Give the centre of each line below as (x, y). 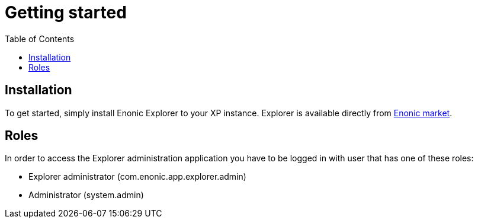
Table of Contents (40, 39)
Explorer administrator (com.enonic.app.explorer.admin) (137, 177)
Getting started (66, 12)
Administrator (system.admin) (86, 195)
